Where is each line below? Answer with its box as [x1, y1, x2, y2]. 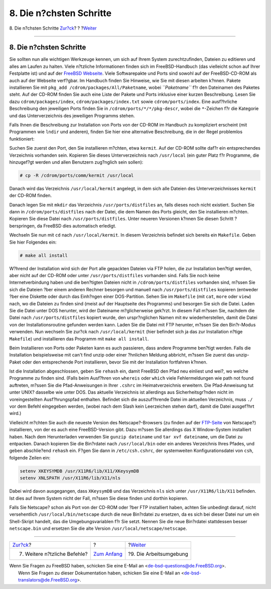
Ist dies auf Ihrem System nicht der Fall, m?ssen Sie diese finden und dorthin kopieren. [9, 495, 188, 501]
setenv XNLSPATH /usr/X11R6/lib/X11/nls [20, 475, 120, 481]
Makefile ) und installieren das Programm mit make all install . [9, 335, 149, 341]
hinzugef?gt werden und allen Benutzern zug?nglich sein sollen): [9, 159, 144, 165]
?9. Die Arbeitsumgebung [128, 550, 188, 557]
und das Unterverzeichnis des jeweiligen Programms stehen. [9, 112, 135, 119]
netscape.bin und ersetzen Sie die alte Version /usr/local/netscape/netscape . [9, 525, 187, 532]
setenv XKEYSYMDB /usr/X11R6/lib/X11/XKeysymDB [20, 468, 139, 474]
